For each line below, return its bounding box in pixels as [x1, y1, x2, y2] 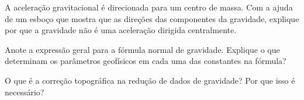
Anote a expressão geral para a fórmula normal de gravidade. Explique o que [5, 43, 280, 55]
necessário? [5, 85, 44, 98]
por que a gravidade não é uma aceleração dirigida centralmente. [5, 24, 237, 36]
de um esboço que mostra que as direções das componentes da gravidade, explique [5, 12, 299, 24]
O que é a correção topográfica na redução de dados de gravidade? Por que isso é [5, 74, 295, 86]
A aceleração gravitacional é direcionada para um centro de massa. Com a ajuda [5, 1, 293, 13]
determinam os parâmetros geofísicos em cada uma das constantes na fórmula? [5, 55, 286, 67]
